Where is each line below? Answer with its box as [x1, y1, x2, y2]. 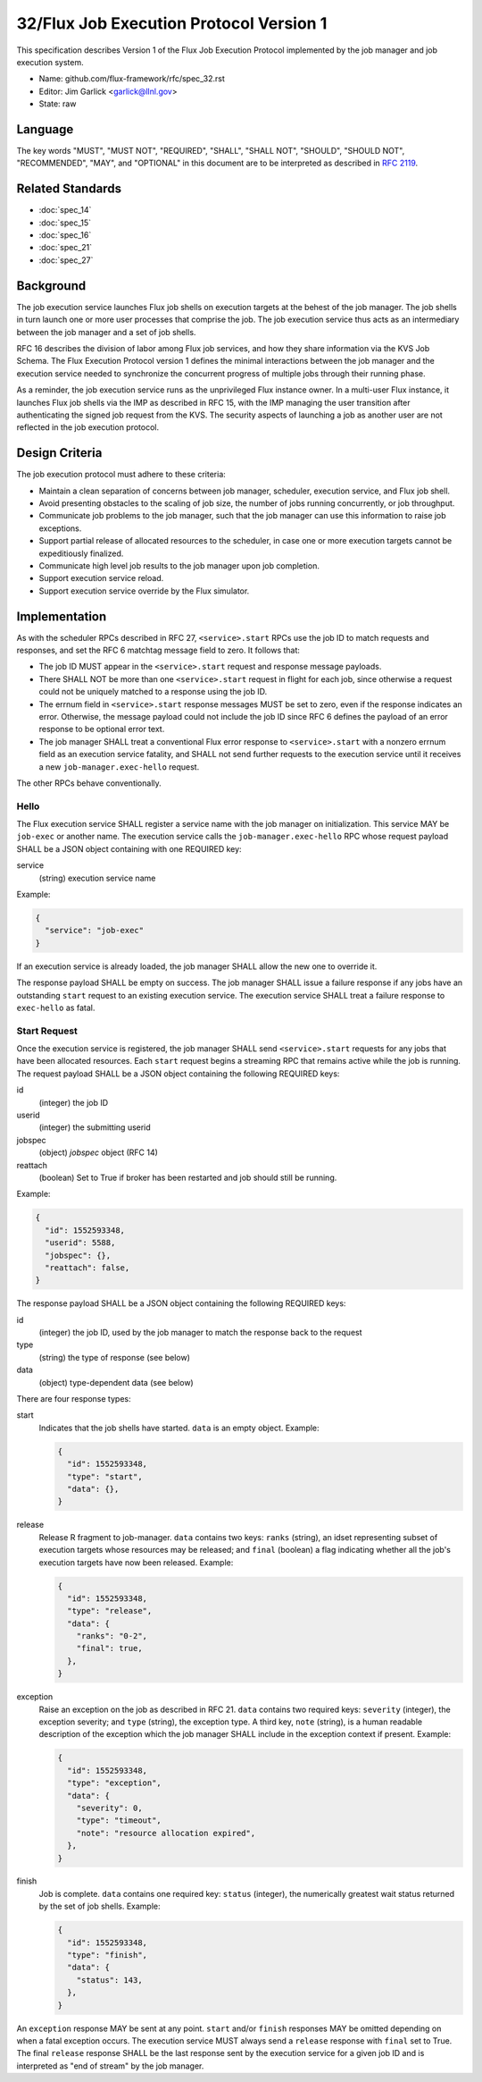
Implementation [16, 609, 107, 624]
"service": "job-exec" [45, 925, 145, 936]
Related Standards [16, 181, 122, 197]
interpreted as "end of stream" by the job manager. [16, 2061, 204, 2071]
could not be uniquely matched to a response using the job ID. [38, 687, 268, 697]
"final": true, [76, 1643, 143, 1654]
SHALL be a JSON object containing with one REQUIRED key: [16, 843, 242, 854]
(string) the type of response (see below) [38, 1352, 191, 1362]
